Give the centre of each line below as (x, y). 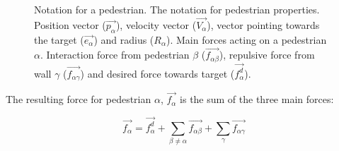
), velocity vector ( (156, 24)
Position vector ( (70, 24)
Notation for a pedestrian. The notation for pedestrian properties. (177, 9)
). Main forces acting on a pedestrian (247, 39)
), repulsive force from (267, 55)
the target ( (59, 39)
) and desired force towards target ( (157, 73)
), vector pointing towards (263, 24)
